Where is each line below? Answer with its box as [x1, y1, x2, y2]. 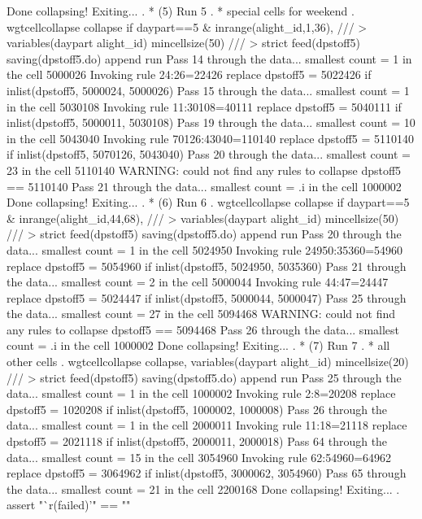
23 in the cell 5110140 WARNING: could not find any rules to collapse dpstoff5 [7, 161, 402, 178]
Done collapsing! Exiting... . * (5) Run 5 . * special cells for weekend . [7, 2, 355, 19]
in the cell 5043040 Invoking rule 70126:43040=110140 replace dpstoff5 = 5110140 [7, 129, 415, 146]
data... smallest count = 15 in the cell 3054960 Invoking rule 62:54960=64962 [7, 448, 392, 465]
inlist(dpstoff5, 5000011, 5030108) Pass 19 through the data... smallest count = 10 [7, 114, 415, 131]
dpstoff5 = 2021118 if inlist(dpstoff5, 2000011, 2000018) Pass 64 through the [7, 433, 388, 450]
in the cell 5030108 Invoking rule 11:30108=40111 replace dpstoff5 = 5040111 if [7, 98, 402, 115]
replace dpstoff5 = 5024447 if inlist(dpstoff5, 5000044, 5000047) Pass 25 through [7, 289, 407, 306]
